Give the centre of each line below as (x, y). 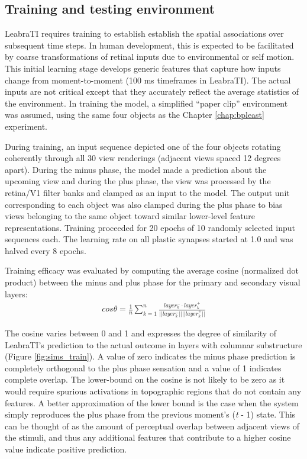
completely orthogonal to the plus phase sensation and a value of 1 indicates (143, 367)
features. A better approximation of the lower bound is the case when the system (152, 402)
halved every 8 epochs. (46, 250)
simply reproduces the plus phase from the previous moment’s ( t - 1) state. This (150, 414)
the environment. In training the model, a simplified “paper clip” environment (146, 103)
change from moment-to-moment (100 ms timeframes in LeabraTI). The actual (148, 80)
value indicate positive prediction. (66, 449)
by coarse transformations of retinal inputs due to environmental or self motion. (150, 57)
